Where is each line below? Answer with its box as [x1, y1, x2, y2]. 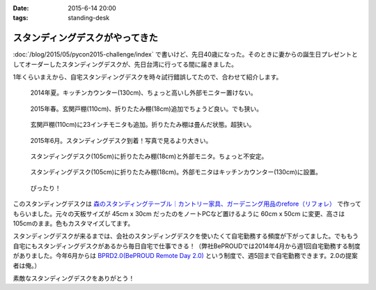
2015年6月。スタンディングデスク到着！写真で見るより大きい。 [30, 136, 212, 144]
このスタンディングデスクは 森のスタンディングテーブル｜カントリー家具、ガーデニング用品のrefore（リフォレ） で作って [13, 199, 361, 208]
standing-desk [68, 14, 110, 22]
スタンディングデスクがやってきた [13, 32, 158, 44]
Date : [13, 4, 29, 12]
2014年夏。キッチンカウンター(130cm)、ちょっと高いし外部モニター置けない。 [30, 89, 257, 97]
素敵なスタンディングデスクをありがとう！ [13, 274, 135, 282]
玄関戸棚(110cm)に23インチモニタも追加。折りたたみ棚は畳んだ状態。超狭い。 [30, 121, 256, 129]
